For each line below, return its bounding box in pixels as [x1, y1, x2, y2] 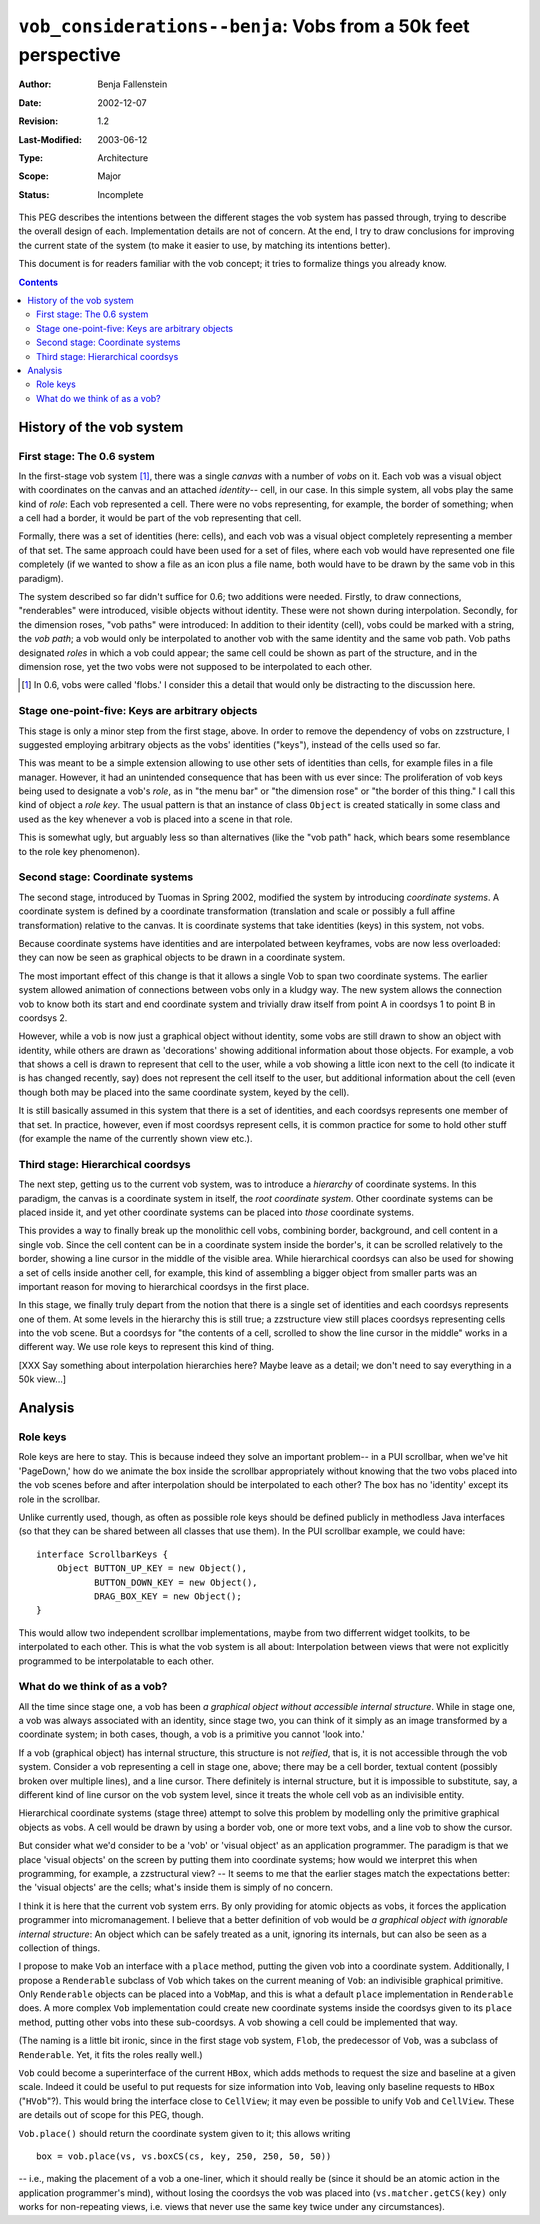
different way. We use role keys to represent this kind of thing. [18, 1341, 275, 1353]
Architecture [97, 151, 149, 164]
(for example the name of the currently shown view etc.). [18, 1133, 253, 1145]
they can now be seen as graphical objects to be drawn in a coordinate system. [18, 951, 346, 964]
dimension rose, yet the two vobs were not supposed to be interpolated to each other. [18, 661, 372, 672]
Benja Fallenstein [97, 78, 168, 90]
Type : [18, 151, 44, 164]
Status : [18, 188, 50, 200]
